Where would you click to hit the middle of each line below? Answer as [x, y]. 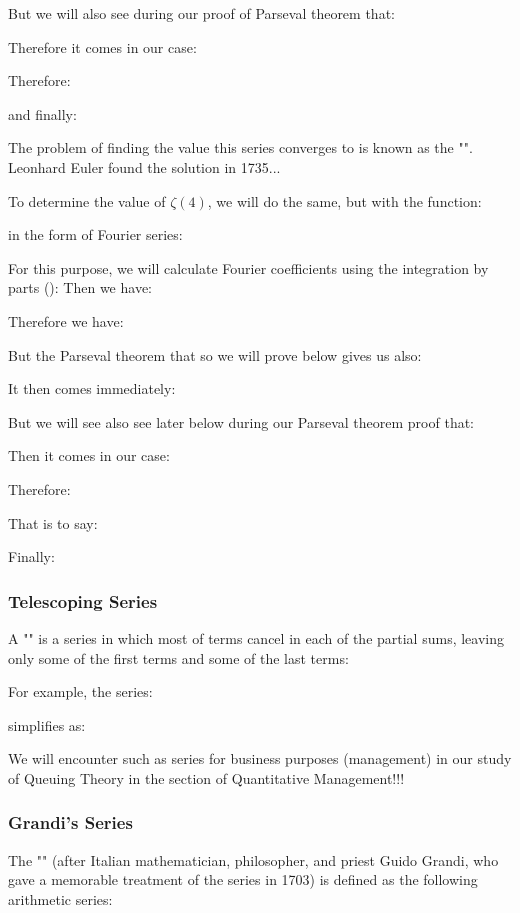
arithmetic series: [60, 898]
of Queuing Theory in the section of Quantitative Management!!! [206, 777]
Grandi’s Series [70, 822]
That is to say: [53, 522]
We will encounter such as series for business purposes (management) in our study [260, 758]
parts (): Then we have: [80, 287]
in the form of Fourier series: [95, 234]
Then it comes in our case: [89, 455]
